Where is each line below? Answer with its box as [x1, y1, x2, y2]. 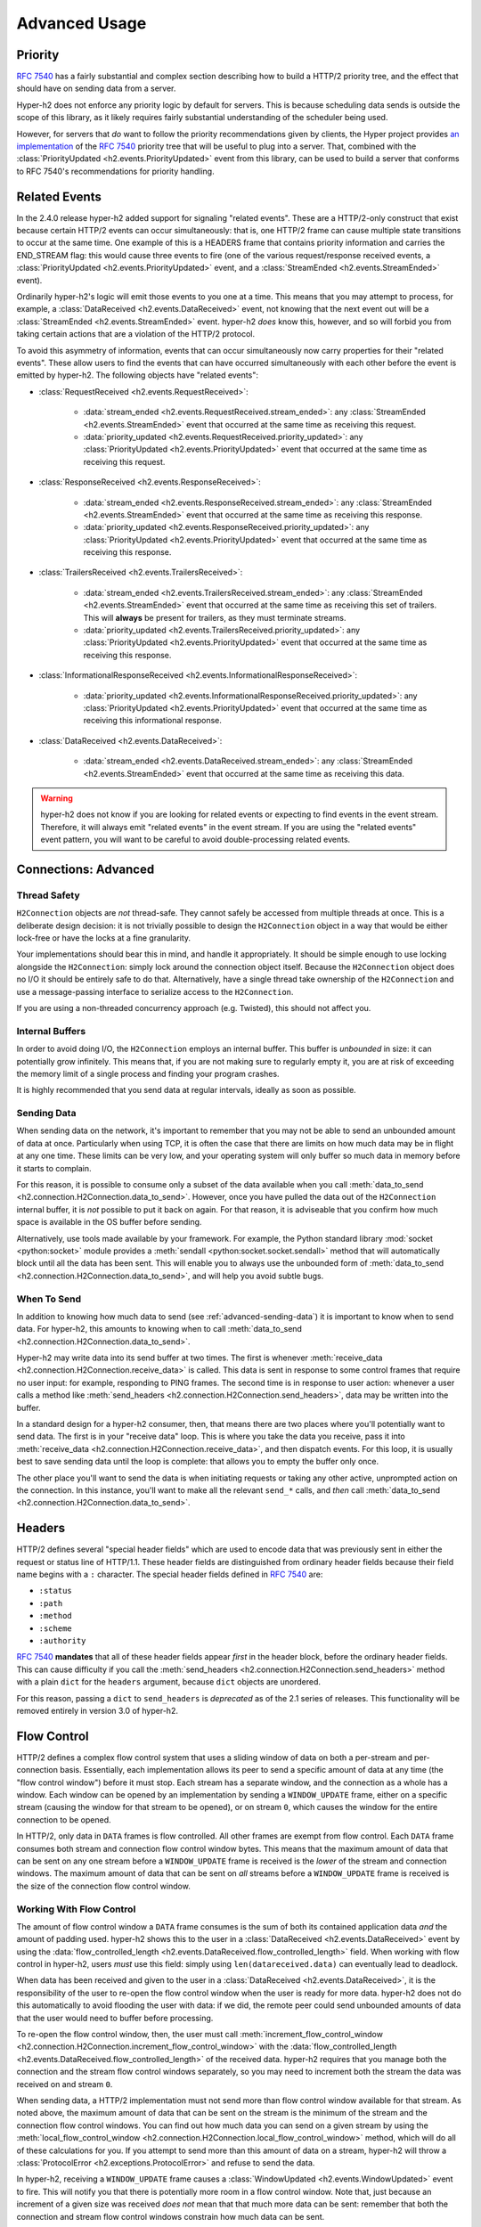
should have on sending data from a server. [16, 83, 176, 94]
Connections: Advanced [16, 861, 155, 877]
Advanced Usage [16, 13, 147, 33]
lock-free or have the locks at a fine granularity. [16, 933, 192, 943]
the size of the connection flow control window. [16, 1880, 191, 1891]
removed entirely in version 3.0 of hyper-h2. [16, 1705, 178, 1716]
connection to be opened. [16, 1814, 111, 1825]
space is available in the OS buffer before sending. [16, 1217, 202, 1228]
